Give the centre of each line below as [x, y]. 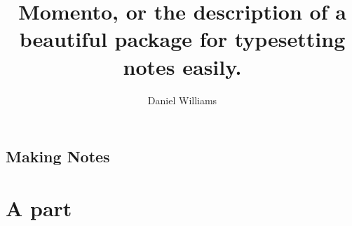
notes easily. [182, 66]
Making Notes [58, 156]
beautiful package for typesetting [182, 39]
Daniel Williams [182, 100]
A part [39, 207]
